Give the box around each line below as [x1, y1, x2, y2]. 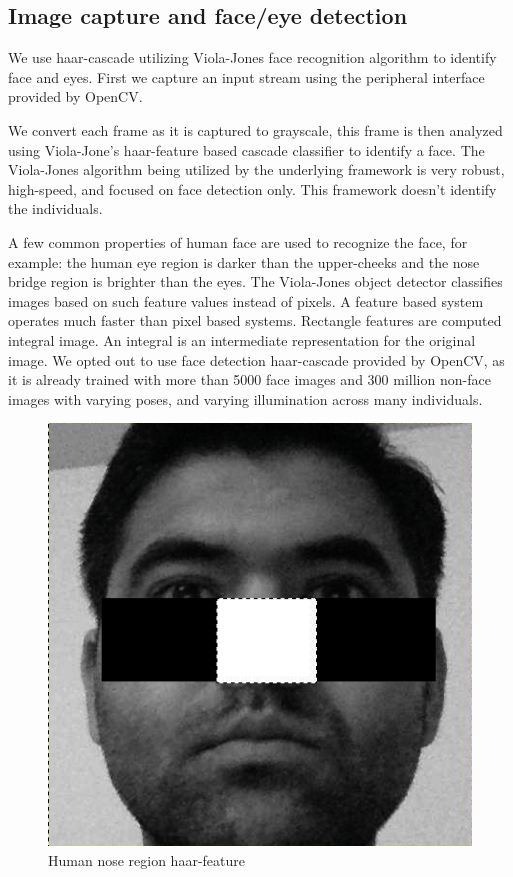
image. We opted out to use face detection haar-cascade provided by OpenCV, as [8, 349, 505, 370]
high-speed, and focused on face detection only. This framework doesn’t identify [8, 178, 497, 199]
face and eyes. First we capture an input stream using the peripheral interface [8, 66, 485, 87]
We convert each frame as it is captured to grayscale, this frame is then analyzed [8, 119, 503, 140]
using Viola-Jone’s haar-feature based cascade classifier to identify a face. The [8, 139, 485, 160]
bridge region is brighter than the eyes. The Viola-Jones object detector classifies [8, 271, 503, 292]
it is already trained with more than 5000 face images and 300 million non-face [8, 369, 491, 390]
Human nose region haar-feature [48, 849, 245, 870]
